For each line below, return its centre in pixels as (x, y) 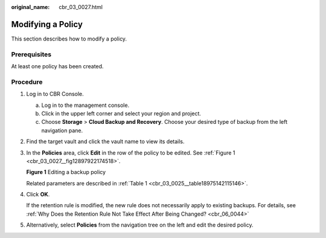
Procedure (27, 82)
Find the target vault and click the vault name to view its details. (105, 141)
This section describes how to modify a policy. (69, 39)
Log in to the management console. (85, 105)
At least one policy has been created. (57, 66)
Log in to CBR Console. (55, 94)
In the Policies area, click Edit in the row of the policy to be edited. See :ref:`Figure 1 (131, 153)
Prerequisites (31, 54)
